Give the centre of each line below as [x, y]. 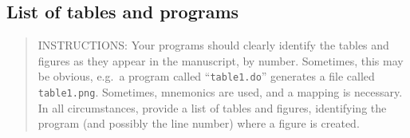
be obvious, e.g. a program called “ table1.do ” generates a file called [206, 76]
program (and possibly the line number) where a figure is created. [199, 123]
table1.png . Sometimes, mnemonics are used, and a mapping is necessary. [220, 92]
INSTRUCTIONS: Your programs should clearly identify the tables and [213, 45]
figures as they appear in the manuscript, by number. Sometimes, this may [221, 60]
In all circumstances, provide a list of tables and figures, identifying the [212, 107]
